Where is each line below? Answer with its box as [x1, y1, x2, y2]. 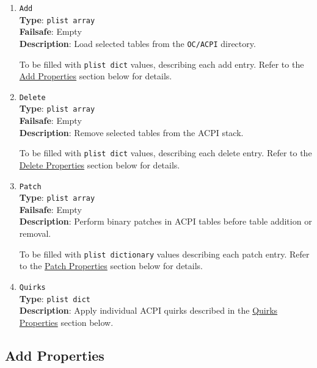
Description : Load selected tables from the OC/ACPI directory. [19, 37, 256, 49]
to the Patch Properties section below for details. [19, 259, 203, 272]
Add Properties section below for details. [19, 70, 172, 82]
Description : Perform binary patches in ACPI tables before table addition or [19, 215, 312, 228]
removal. [19, 227, 51, 240]
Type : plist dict [19, 292, 90, 305]
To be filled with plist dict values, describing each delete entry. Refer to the [19, 146, 312, 159]
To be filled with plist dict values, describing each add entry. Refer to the [19, 57, 304, 70]
